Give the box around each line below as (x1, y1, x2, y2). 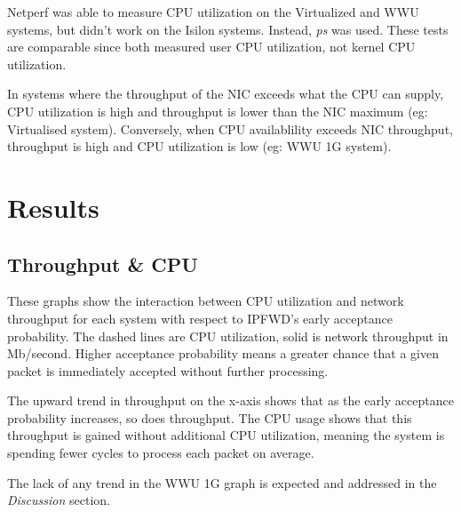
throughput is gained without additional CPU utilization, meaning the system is (7, 426, 445, 444)
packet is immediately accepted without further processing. (7, 361, 329, 380)
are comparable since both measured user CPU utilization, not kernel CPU (7, 37, 416, 56)
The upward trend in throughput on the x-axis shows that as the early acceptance (7, 391, 454, 410)
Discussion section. (7, 491, 110, 509)
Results (7, 188, 99, 225)
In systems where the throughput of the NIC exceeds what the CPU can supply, (7, 84, 444, 103)
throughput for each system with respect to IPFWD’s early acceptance (7, 308, 393, 327)
